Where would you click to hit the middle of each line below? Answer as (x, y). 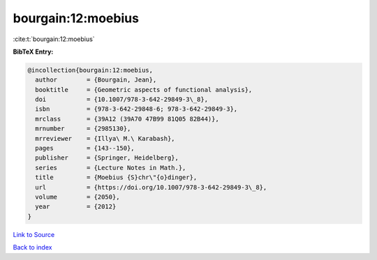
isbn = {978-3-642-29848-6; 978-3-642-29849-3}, (136, 109)
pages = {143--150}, (85, 148)
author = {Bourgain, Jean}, (96, 80)
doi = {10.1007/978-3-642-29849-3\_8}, (122, 100)
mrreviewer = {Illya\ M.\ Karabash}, (105, 138)
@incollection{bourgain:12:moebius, (90, 70)
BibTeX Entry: (33, 52)
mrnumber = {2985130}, (83, 129)
